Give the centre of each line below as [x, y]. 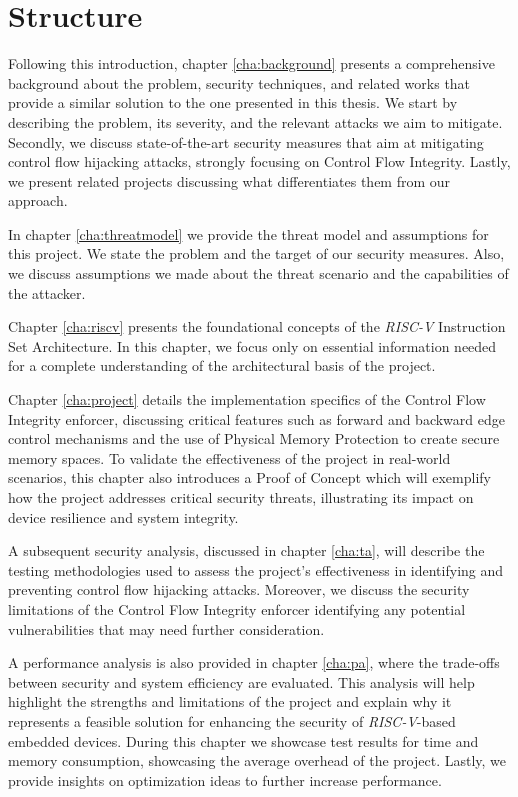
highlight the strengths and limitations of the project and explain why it [230, 701]
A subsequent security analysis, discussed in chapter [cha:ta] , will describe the [246, 550]
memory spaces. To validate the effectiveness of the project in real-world [229, 457]
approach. [38, 200]
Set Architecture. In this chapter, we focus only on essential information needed [252, 345]
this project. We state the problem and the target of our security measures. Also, [256, 253]
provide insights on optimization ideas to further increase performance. [225, 779]
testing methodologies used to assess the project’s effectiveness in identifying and [256, 569]
